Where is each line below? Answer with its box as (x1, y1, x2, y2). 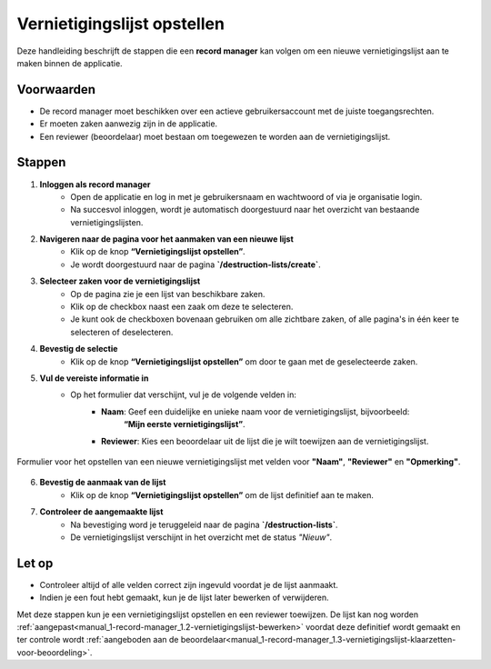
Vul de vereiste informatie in (39, 373, 149, 384)
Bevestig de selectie (39, 344, 118, 354)
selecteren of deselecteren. (70, 326, 174, 337)
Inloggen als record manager (39, 178, 151, 190)
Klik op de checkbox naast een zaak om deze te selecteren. (70, 301, 294, 313)
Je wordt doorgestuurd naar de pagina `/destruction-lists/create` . (70, 259, 322, 270)
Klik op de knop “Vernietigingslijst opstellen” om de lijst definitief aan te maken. (70, 489, 375, 500)
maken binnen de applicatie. (16, 57, 123, 68)
